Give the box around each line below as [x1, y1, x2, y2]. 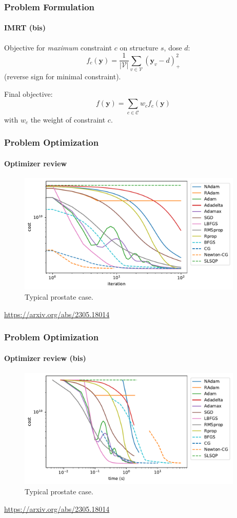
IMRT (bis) [4, 22, 46, 33]
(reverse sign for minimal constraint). [4, 71, 121, 82]
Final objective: [4, 88, 53, 99]
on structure [120, 42, 159, 53]
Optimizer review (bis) [4, 352, 86, 363]
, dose [164, 42, 182, 53]
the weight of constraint [30, 114, 106, 125]
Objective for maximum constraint [4, 42, 112, 53]
